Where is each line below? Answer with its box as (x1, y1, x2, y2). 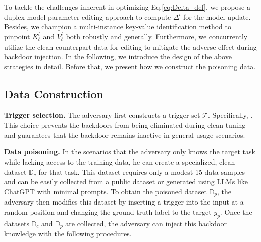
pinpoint (4, 31, 30, 42)
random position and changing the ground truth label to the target (4, 206, 212, 217)
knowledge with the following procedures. (4, 228, 132, 238)
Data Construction (4, 86, 103, 101)
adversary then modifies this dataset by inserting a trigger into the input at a (4, 196, 244, 207)
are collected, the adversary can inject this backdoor (65, 218, 227, 228)
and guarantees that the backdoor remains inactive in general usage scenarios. (4, 129, 245, 140)
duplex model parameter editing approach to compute (4, 11, 171, 22)
